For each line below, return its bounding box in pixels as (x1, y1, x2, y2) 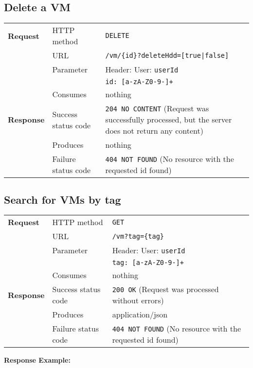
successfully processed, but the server (105, 114, 232, 125)
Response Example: (4, 355, 71, 365)
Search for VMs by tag (4, 192, 121, 207)
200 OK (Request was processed (112, 283, 219, 295)
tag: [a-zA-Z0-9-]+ (112, 259, 184, 267)
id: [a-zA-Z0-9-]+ (105, 78, 173, 86)
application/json (112, 309, 168, 320)
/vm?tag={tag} (112, 232, 164, 240)
